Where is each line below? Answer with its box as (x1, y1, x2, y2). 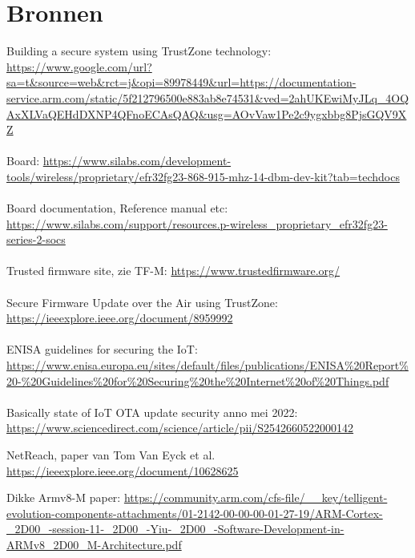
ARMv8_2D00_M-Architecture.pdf (6, 536, 182, 552)
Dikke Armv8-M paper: (6, 489, 121, 506)
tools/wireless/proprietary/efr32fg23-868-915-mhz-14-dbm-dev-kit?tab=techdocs (6, 168, 400, 184)
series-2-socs (6, 231, 66, 248)
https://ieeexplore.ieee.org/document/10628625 (6, 462, 239, 479)
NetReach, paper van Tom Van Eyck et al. (6, 446, 216, 463)
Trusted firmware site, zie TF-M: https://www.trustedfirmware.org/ (6, 262, 340, 279)
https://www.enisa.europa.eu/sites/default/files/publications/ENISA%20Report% (6, 357, 409, 373)
